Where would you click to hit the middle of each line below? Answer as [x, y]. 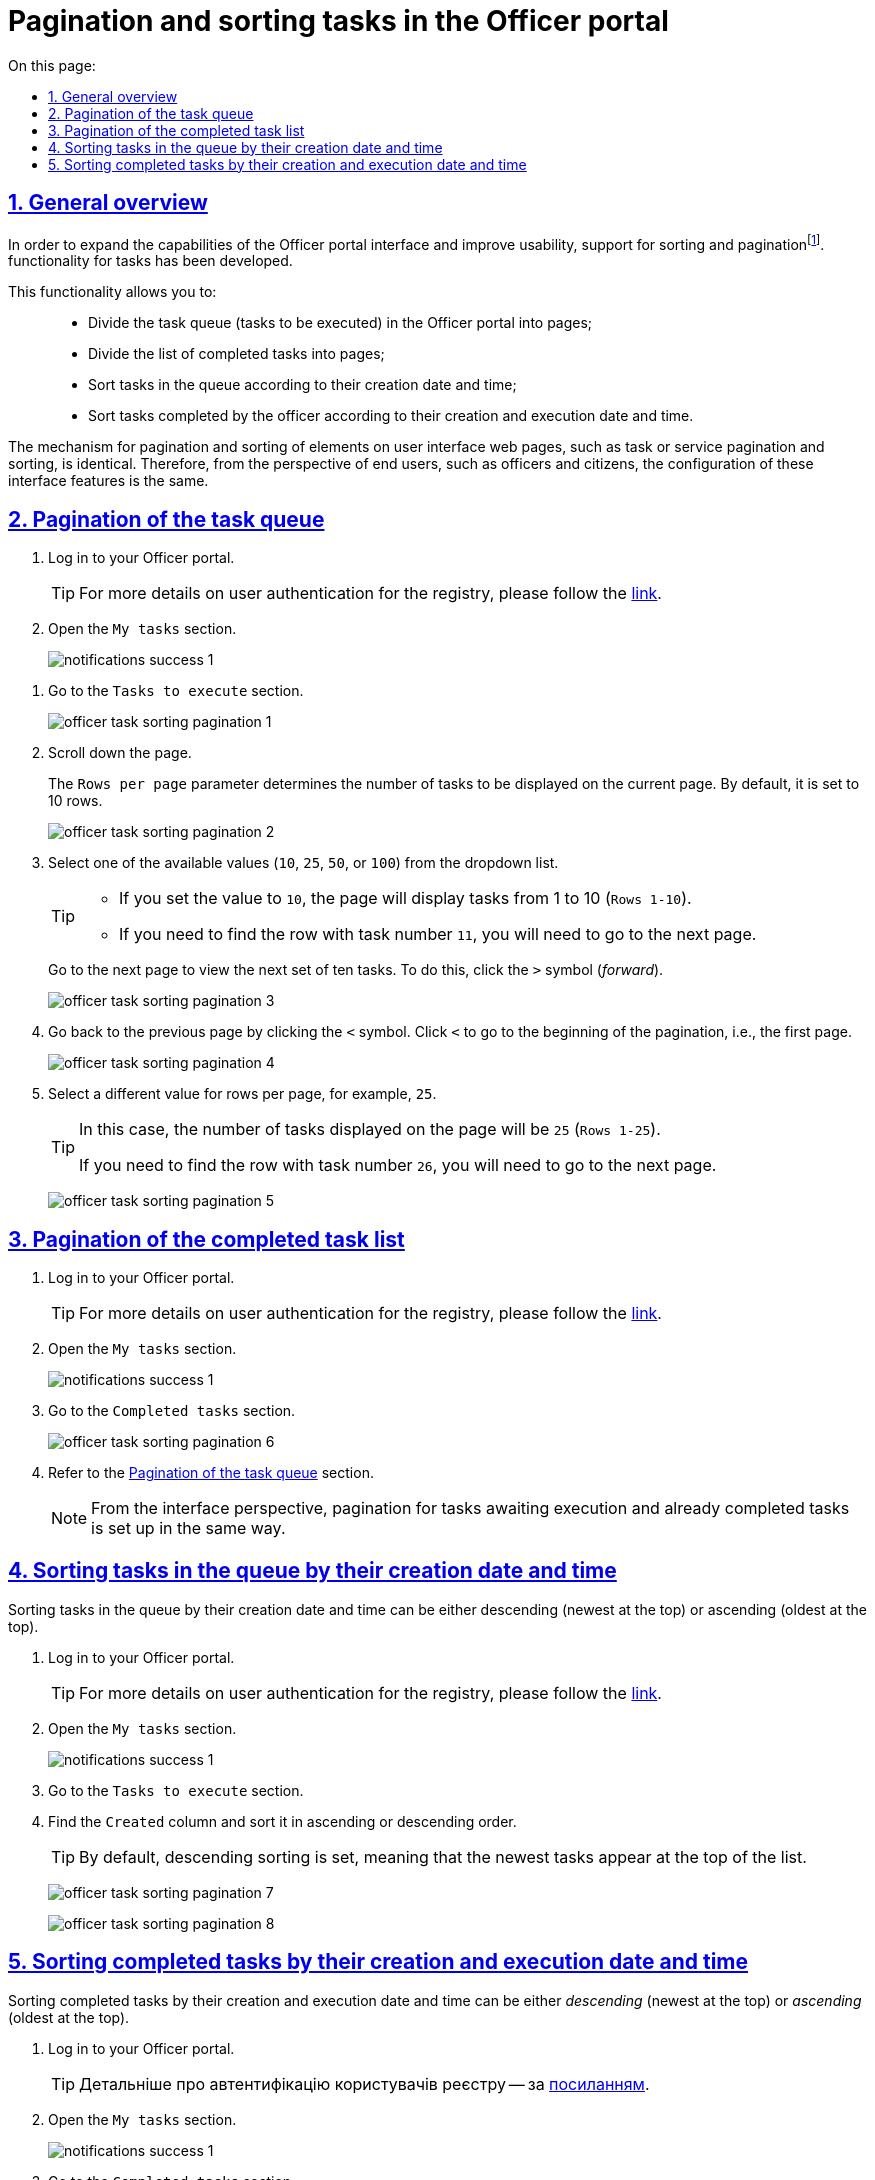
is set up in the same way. [188, 1527]
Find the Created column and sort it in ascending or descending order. [282, 1821]
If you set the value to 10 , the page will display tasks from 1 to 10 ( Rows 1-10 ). [405, 898]
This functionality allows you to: [112, 292]
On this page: [52, 65]
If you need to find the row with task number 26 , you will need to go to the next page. [398, 1165]
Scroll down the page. [120, 753]
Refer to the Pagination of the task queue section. [211, 1472]
